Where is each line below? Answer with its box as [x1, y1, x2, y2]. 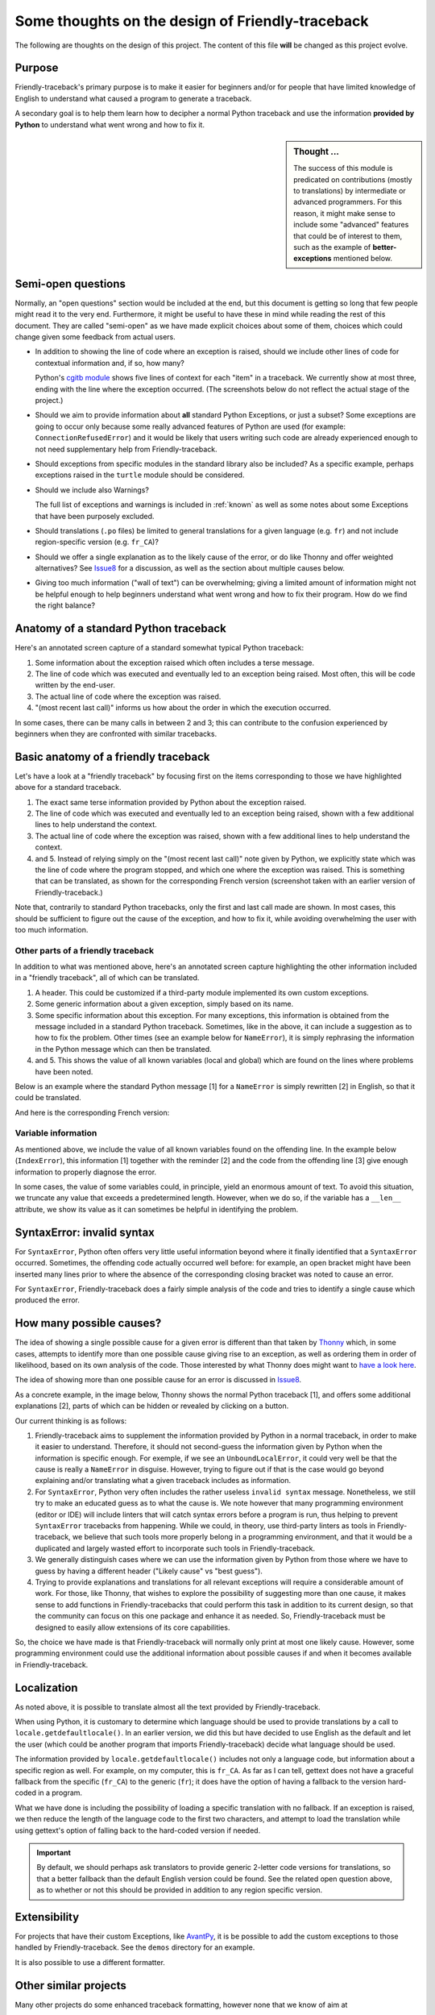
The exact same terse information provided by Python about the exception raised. [35, 797, 306, 807]
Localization [14, 1681, 78, 1694]
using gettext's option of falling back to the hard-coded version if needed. [14, 1826, 261, 1835]
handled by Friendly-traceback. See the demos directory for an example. [14, 1942, 255, 1952]
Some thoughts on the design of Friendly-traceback [14, 12, 369, 30]
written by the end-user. [35, 680, 116, 690]
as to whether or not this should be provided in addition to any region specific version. [36, 1885, 322, 1895]
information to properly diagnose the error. [14, 1167, 157, 1177]
